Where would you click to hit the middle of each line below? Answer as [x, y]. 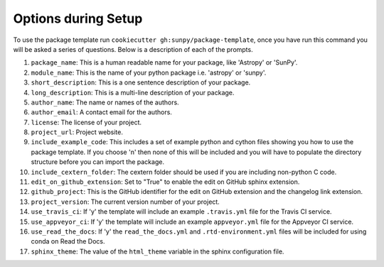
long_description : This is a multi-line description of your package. [133, 92]
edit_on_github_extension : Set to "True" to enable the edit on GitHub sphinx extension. [165, 182]
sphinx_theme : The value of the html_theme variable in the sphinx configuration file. [158, 251]
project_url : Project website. [77, 132]
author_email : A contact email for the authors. [101, 112]
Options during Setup [78, 18]
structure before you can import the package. [98, 162]
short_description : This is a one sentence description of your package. [141, 82]
